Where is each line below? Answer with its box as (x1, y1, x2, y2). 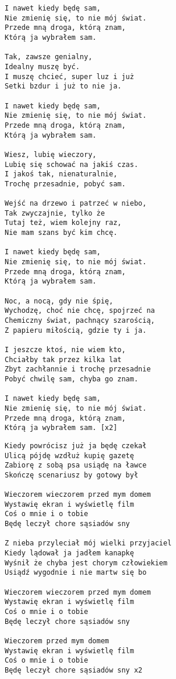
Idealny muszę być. (5, 62, 80, 71)
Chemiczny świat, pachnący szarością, (5, 316, 155, 325)
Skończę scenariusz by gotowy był (5, 470, 139, 479)
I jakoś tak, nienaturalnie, (5, 170, 118, 179)
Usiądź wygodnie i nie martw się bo (5, 568, 147, 577)
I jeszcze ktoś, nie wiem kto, (5, 345, 126, 354)
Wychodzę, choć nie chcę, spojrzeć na (5, 306, 155, 315)
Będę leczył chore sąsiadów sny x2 (5, 666, 143, 674)
